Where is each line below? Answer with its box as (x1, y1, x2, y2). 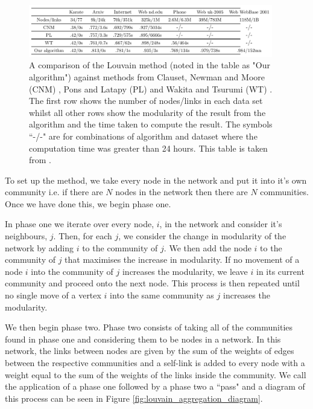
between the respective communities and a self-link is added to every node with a (5, 356, 305, 369)
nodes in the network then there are (115, 185, 248, 198)
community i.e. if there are (5, 185, 103, 198)
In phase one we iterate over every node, (5, 217, 154, 230)
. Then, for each (53, 230, 112, 242)
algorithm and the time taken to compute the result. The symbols (29, 118, 273, 130)
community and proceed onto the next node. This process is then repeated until (5, 277, 300, 289)
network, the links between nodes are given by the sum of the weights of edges (5, 344, 294, 357)
